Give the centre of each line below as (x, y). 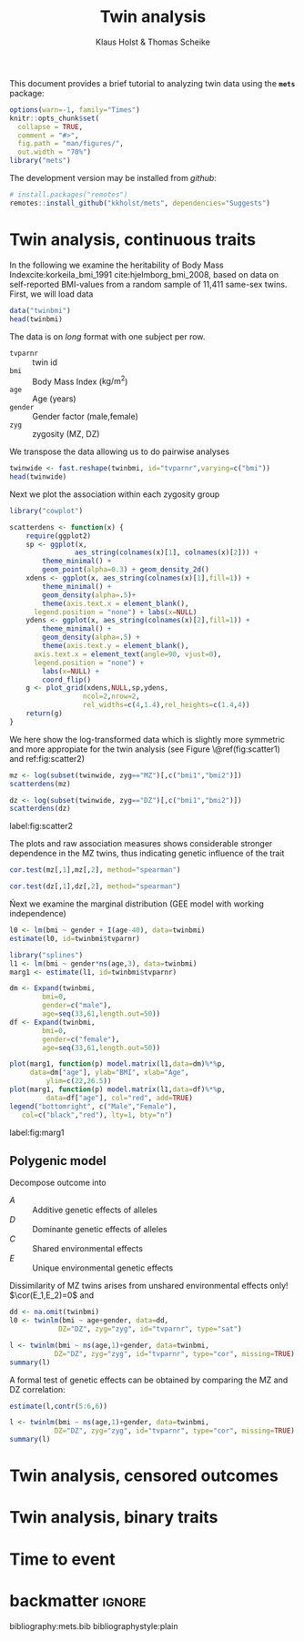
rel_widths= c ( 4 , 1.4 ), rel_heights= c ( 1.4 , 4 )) (166, 705)
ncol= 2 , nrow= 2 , (111, 697)
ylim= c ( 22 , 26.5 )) (79, 1081)
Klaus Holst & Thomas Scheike (153, 42)
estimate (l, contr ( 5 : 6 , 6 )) (58, 1406)
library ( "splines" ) (46, 955)
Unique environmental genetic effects (103, 1268)
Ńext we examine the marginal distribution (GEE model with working (137, 904)
